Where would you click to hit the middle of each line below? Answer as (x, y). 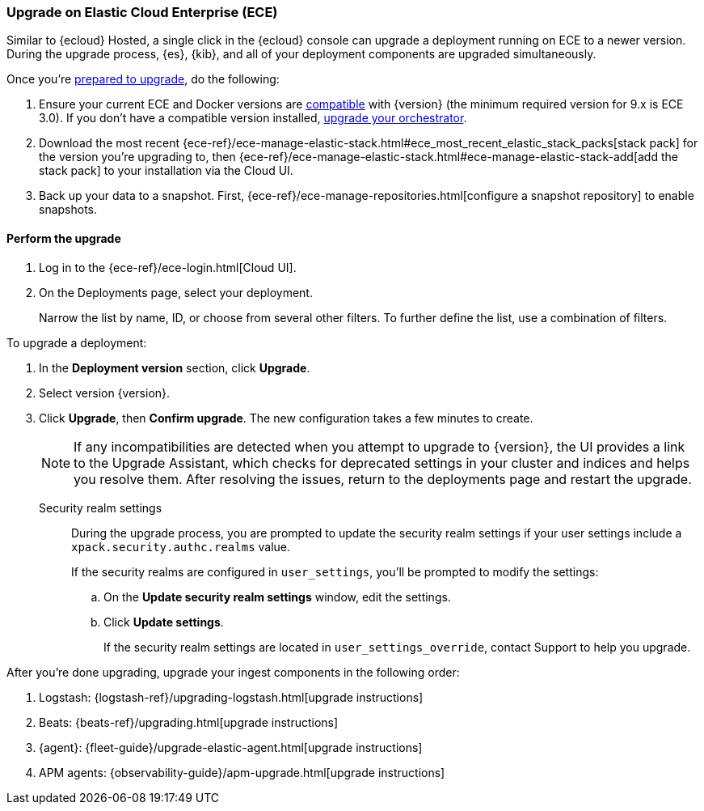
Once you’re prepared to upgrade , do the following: (143, 79)
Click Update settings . (164, 622)
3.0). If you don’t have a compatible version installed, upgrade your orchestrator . (253, 118)
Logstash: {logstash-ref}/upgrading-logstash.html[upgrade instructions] (231, 697)
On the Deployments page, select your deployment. (176, 292)
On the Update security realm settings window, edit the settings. (277, 597)
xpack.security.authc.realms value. (181, 546)
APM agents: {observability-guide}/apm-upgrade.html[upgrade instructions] (242, 772)
